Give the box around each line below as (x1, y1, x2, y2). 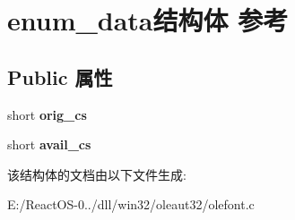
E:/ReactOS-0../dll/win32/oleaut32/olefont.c (7, 195, 255, 214)
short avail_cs (7, 135, 91, 154)
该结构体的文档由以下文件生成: (7, 165, 187, 183)
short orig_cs (7, 105, 87, 123)
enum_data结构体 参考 (7, 2, 289, 38)
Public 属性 (7, 63, 113, 90)
